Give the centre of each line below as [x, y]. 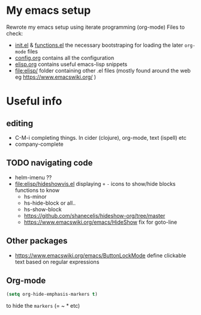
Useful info [34, 101]
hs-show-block [43, 209]
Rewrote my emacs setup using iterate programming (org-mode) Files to [95, 27]
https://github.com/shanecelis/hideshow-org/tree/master [94, 215]
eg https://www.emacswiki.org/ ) [55, 77]
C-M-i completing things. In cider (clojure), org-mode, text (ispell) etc [101, 137]
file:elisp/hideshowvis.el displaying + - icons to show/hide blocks [95, 184]
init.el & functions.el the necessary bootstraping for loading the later [99, 45]
